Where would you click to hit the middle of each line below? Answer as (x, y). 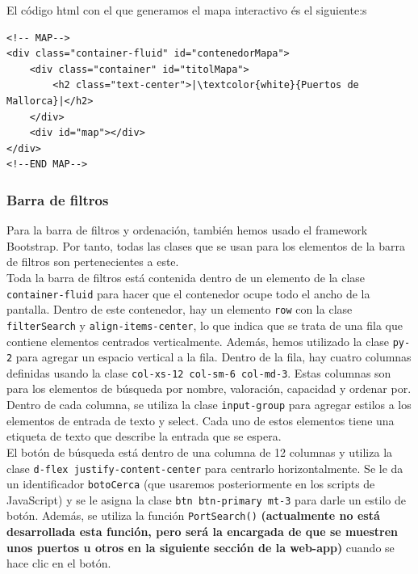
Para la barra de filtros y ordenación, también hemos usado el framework (187, 230)
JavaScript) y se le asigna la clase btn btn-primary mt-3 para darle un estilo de (206, 499)
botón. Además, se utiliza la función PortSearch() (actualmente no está (193, 515)
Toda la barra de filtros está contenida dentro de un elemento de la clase (186, 277)
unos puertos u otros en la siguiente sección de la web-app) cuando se (201, 547)
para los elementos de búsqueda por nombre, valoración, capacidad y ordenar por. (209, 388)
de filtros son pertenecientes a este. (93, 262)
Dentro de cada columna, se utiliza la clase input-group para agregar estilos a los (209, 405)
